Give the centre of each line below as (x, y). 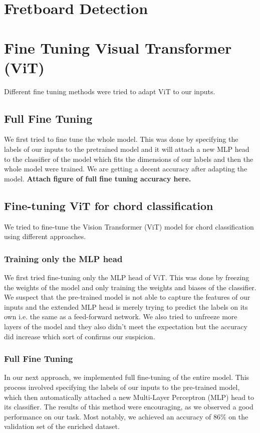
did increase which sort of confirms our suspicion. (80, 336)
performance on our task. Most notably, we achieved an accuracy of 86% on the (126, 416)
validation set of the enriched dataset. (62, 426)
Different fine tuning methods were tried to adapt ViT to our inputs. (110, 91)
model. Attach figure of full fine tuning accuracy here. (98, 178)
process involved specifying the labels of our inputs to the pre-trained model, (122, 387)
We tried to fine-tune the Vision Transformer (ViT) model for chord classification (129, 226)
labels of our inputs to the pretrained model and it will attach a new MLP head (127, 149)
